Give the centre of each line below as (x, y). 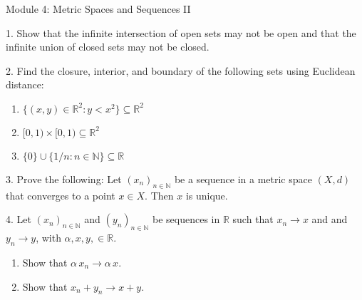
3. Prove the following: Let (64, 179)
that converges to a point (61, 195)
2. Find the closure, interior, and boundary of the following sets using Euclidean (181, 70)
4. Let (19, 219)
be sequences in (186, 219)
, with (48, 238)
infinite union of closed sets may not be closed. (108, 47)
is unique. (207, 195)
